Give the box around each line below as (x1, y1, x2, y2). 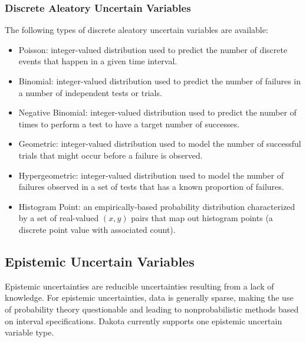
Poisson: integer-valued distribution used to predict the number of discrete (18, 43, 288, 55)
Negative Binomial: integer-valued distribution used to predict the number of (18, 106, 297, 119)
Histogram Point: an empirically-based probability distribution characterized (18, 200, 295, 212)
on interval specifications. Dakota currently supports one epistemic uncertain (5, 314, 282, 327)
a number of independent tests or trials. (18, 86, 162, 98)
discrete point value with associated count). (18, 223, 176, 235)
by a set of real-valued (18, 212, 99, 224)
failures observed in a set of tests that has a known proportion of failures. (18, 180, 284, 193)
